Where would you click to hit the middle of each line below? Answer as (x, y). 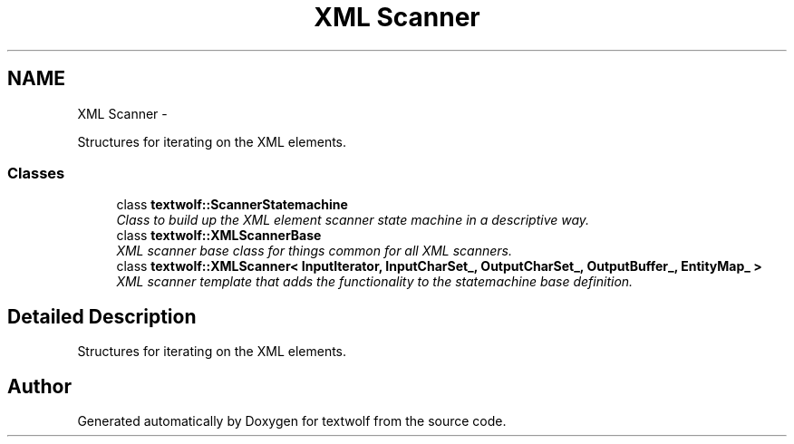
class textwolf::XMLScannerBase (219, 236)
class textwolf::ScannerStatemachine (232, 205)
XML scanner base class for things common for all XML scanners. (315, 251)
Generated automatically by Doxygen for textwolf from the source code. (292, 421)
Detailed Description (102, 316)
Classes (36, 173)
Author (39, 386)
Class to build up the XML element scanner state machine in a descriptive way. (353, 220)
